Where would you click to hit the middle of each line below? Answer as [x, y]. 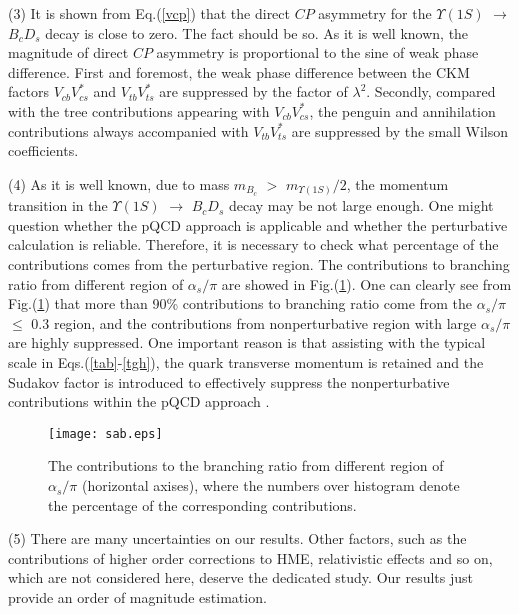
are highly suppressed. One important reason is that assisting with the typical [247, 342]
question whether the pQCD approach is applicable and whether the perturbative [258, 224]
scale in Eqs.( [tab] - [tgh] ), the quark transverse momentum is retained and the [246, 362]
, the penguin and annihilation [402, 110]
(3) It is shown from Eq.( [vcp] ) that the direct [149, 13]
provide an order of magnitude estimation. [137, 597]
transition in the [58, 205]
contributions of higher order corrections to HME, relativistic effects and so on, [250, 557]
